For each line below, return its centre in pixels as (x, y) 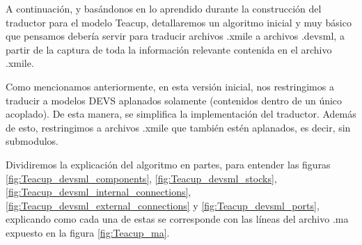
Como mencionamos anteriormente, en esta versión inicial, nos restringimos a (170, 86)
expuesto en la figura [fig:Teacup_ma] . (88, 232)
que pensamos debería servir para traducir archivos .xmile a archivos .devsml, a (175, 36)
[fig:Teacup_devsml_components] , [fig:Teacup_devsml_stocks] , (141, 178)
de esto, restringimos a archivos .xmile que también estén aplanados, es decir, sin (178, 127)
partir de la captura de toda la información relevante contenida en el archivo (169, 49)
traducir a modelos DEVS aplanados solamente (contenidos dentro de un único (174, 100)
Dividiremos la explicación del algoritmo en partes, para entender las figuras (168, 164)
